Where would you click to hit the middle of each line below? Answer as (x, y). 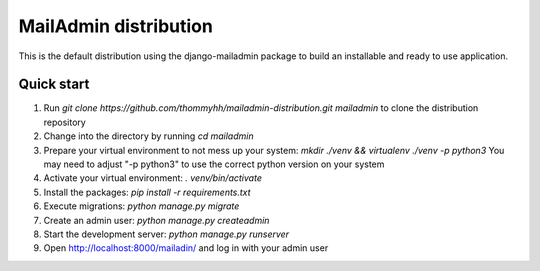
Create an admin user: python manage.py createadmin (156, 220)
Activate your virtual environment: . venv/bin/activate (152, 178)
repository (65, 122)
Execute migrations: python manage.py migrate (141, 206)
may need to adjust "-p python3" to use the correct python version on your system (214, 164)
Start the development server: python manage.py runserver (166, 234)
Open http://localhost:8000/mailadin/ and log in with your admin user (186, 248)
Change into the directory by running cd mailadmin (148, 136)
